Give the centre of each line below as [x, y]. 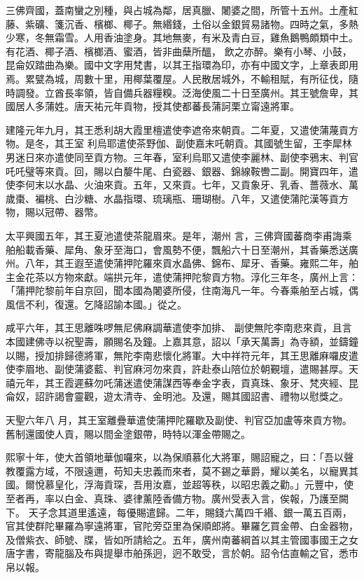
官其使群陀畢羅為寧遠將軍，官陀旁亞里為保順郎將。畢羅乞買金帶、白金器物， [182, 526]
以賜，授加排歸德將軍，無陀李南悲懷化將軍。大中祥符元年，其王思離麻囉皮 [177, 355]
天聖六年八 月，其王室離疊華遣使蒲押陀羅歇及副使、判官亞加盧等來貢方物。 [179, 420]
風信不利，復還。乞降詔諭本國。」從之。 [96, 304]
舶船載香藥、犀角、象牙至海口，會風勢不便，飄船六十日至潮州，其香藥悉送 [177, 249]
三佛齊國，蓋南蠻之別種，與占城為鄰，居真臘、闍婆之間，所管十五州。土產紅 [182, 10]
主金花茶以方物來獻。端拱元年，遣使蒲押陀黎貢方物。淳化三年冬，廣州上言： [182, 276]
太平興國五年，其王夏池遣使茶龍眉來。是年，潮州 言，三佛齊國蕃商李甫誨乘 [179, 235]
